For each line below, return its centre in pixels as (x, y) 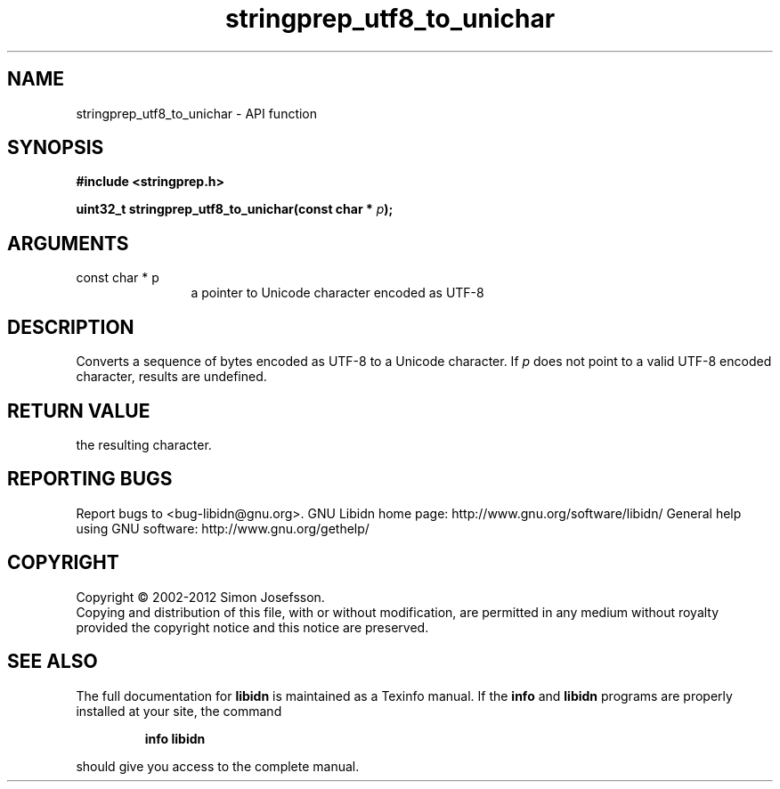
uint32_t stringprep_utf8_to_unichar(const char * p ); (235, 209)
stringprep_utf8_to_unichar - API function (197, 113)
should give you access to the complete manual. (218, 766)
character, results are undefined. (171, 377)
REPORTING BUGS (90, 479)
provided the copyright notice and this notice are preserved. (252, 627)
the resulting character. (144, 444)
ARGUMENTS (68, 243)
